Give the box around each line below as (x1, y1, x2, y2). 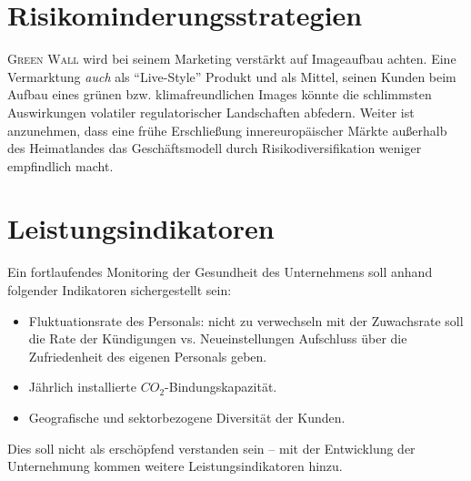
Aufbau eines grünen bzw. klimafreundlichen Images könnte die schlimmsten (7, 85, 432, 104)
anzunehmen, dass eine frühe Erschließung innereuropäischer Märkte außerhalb (7, 120, 447, 139)
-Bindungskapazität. (165, 377, 277, 396)
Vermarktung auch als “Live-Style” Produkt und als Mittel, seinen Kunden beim (7, 67, 456, 86)
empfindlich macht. (7, 156, 114, 175)
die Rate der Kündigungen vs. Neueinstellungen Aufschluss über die (28, 329, 407, 348)
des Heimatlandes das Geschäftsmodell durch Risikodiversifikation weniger (7, 138, 422, 158)
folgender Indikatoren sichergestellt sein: (7, 281, 232, 299)
